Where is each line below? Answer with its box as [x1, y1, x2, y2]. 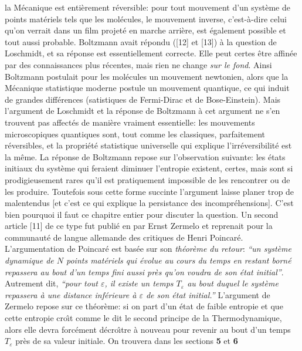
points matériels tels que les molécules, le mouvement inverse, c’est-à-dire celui [5, 12, 287, 25]
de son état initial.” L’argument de [145, 288, 270, 301]
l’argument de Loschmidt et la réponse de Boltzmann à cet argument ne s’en [5, 104, 280, 117]
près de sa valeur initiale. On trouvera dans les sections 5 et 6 [15, 335, 238, 347]
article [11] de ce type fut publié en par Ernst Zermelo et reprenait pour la [5, 220, 273, 232]
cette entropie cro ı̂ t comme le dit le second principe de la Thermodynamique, [5, 312, 282, 324]
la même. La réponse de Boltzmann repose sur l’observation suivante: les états [5, 150, 286, 163]
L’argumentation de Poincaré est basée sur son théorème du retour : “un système [5, 242, 291, 255]
